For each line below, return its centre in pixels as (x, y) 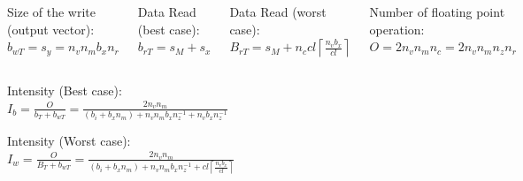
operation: (397, 29)
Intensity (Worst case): (69, 141)
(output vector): (51, 29)
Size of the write (51, 11)
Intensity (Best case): (65, 90)
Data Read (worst (278, 11)
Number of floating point (437, 11)
